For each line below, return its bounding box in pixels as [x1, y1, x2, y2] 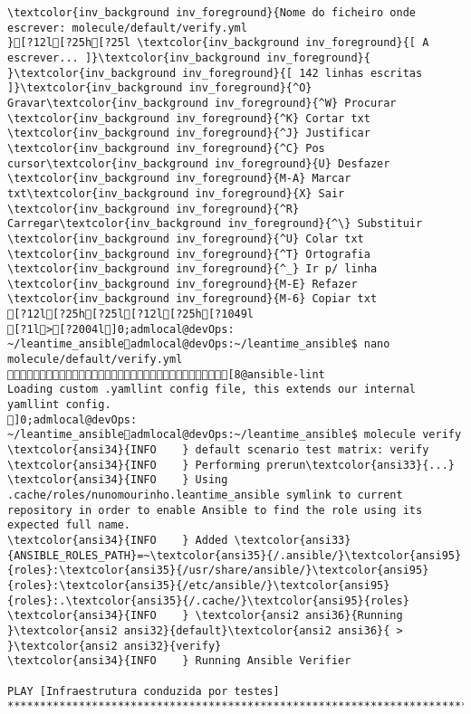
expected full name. [7, 519, 131, 532]
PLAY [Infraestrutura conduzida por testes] [7, 684, 280, 698]
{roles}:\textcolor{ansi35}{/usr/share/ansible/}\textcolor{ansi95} [7, 564, 429, 577]
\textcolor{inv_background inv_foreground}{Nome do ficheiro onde [7, 6, 417, 19]
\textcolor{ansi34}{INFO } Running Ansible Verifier [7, 654, 351, 668]
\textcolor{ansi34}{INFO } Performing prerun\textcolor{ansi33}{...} [7, 458, 455, 471]
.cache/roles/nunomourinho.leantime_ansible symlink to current [7, 489, 403, 501]
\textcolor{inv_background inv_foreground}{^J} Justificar [7, 127, 370, 140]
